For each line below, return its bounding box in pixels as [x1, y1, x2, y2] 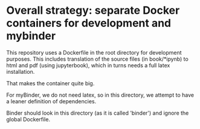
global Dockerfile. [6, 115, 50, 123]
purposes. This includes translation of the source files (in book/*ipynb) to [6, 55, 189, 62]
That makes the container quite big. [6, 79, 95, 87]
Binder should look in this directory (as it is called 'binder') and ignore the [6, 109, 189, 116]
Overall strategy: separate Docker [6, 4, 180, 17]
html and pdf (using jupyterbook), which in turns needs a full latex [6, 61, 170, 69]
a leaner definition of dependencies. [6, 97, 97, 105]
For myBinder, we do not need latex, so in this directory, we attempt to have [6, 91, 195, 98]
